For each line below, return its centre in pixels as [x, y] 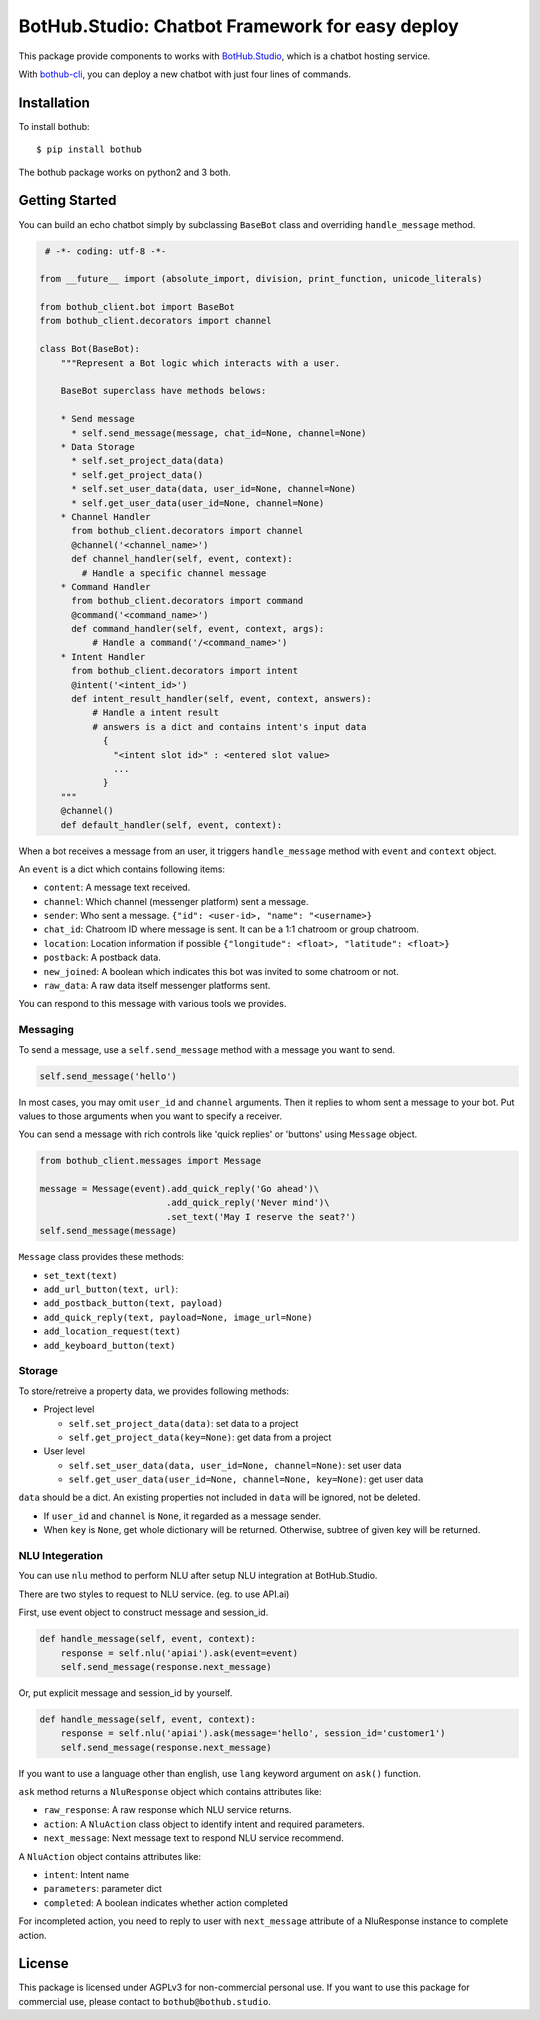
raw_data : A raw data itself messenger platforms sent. [157, 986]
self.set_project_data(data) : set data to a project [183, 1423]
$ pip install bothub [89, 149]
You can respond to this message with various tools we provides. [152, 1004]
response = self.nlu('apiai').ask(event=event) [179, 1653]
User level [64, 1451]
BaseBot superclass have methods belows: [163, 391]
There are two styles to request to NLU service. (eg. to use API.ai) [154, 1594]
